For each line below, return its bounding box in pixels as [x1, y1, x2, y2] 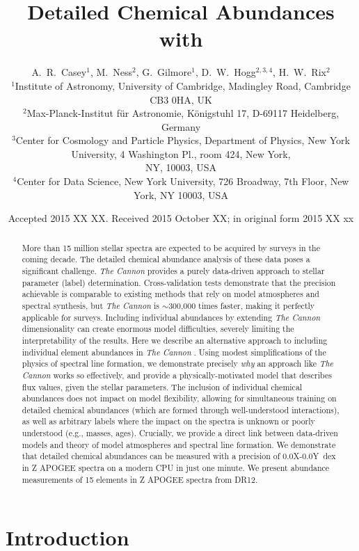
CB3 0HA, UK [150, 92, 212, 106]
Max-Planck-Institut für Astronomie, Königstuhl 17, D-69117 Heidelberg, [26, 106, 340, 120]
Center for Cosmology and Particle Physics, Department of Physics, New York [15, 133, 350, 147]
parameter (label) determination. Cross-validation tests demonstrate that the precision [22, 276, 336, 288]
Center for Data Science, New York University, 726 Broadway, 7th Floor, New [17, 174, 349, 189]
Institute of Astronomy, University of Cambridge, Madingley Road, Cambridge [15, 78, 351, 93]
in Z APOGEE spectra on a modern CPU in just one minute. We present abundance [22, 462, 330, 474]
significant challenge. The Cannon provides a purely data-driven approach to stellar [22, 264, 325, 276]
